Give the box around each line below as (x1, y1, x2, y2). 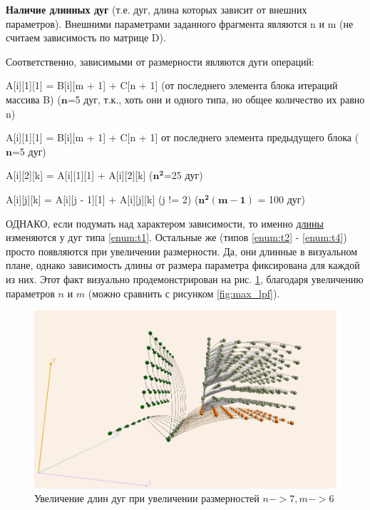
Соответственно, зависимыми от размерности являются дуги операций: (6, 53, 314, 68)
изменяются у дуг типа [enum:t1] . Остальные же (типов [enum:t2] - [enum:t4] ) (6, 230, 347, 245)
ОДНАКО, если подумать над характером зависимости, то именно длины (6, 215, 324, 230)
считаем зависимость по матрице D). (6, 30, 166, 45)
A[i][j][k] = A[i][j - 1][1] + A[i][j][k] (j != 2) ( (6, 191, 199, 206)
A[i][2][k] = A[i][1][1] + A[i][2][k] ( (6, 168, 153, 183)
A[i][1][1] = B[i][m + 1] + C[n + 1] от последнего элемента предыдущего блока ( (6, 130, 359, 145)
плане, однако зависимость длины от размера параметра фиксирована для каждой (6, 257, 360, 272)
